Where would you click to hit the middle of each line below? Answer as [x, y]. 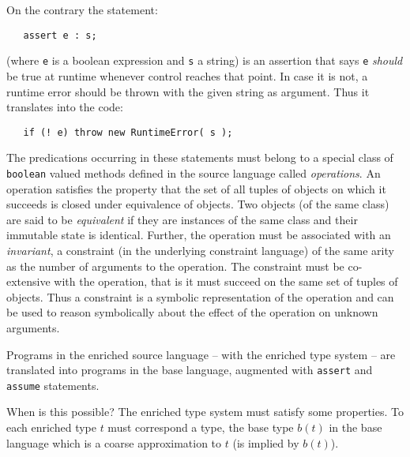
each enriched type [51, 427]
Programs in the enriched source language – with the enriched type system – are [201, 354]
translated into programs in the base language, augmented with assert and [190, 370]
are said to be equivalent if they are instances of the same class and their [182, 219]
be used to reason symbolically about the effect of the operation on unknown [192, 312]
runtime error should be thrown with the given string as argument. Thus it [188, 91]
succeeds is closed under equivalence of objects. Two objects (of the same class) [198, 204]
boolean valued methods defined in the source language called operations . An [194, 172]
